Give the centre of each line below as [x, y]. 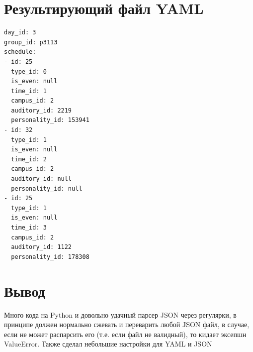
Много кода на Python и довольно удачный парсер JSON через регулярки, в [120, 314]
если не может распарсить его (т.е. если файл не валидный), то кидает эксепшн [125, 334]
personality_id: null [47, 188]
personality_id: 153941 [50, 120]
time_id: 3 [29, 228]
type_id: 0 [29, 71]
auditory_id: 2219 [42, 110]
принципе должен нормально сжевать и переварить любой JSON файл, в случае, [127, 324]
